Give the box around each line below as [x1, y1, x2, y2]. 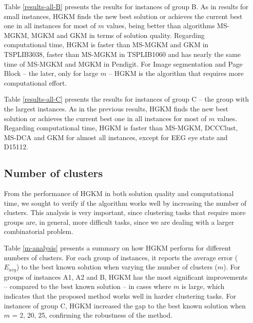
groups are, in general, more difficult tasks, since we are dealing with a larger [4, 216, 234, 227]
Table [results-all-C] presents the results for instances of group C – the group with [4, 94, 249, 104]
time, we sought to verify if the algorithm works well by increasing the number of [4, 197, 247, 208]
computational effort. [4, 77, 67, 88]
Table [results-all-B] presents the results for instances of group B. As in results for [4, 1, 249, 11]
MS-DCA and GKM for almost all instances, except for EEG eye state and [4, 132, 228, 142]
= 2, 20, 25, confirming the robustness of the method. [12, 310, 173, 320]
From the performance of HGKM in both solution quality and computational [4, 188, 234, 198]
